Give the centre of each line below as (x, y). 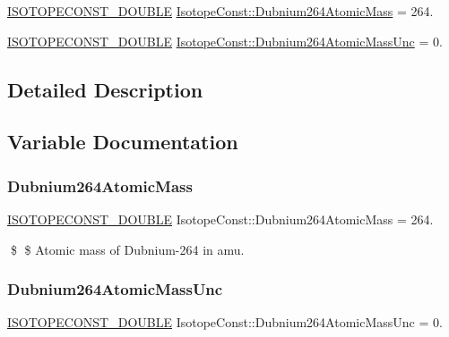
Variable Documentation (123, 142)
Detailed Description (105, 89)
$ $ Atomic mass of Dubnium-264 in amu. (127, 249)
